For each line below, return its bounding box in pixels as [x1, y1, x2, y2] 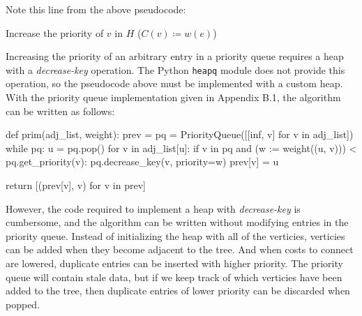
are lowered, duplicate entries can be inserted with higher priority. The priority [6, 255, 343, 270]
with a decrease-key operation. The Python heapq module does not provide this [6, 62, 345, 77]
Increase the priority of [6, 25, 104, 40]
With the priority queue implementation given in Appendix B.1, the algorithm [6, 90, 341, 105]
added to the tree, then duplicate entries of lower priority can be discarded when [6, 283, 350, 298]
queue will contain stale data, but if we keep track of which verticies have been [6, 269, 342, 284]
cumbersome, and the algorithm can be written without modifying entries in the [6, 215, 349, 230]
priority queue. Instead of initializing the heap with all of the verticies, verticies [6, 228, 345, 243]
